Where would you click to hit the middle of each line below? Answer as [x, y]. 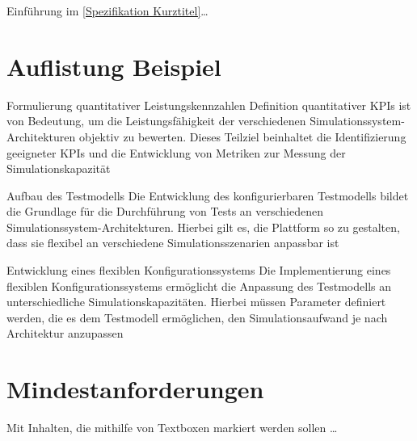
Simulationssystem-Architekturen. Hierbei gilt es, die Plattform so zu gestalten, [203, 227]
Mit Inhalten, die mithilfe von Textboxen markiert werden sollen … [172, 428]
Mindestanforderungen [135, 389]
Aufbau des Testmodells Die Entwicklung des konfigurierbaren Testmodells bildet [208, 195]
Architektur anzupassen [65, 333]
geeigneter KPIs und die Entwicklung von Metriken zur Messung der [176, 152]
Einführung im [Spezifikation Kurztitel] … [107, 10]
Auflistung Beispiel [114, 66]
